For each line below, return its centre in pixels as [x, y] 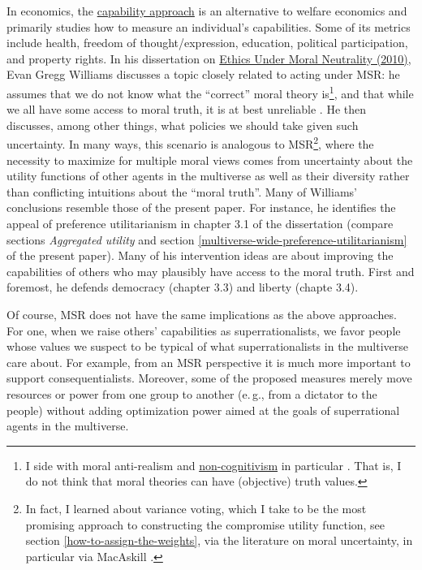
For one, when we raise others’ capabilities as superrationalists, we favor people [204, 330]
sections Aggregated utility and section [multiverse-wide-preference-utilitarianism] [207, 239]
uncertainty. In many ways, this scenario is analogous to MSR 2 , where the [190, 143]
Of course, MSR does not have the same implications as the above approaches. [202, 314]
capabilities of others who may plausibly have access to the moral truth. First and [211, 271]
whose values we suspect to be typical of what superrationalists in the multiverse [207, 346]
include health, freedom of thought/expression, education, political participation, [207, 43]
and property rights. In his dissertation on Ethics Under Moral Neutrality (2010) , [209, 58]
